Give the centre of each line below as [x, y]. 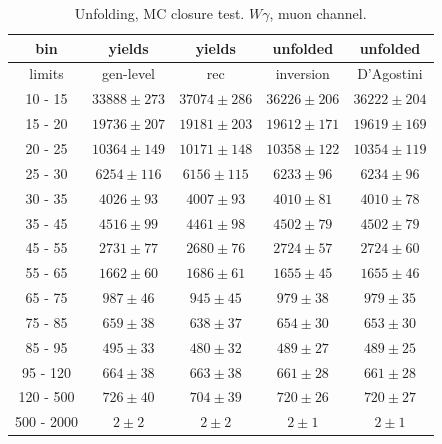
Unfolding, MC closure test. [159, 13]
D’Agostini [390, 73]
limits [46, 73]
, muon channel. [318, 13]
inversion [302, 73]
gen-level [128, 73]
